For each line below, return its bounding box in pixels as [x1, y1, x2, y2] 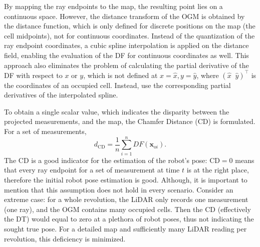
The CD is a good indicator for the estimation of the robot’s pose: [4, 154, 207, 165]
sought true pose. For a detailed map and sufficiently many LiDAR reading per [4, 223, 247, 233]
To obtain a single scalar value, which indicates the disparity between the [4, 106, 229, 116]
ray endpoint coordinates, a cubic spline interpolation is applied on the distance [4, 40, 249, 50]
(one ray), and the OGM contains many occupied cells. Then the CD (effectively [4, 203, 251, 214]
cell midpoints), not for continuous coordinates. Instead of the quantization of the [4, 30, 255, 40]
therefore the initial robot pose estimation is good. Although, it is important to [4, 174, 247, 184]
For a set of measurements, [4, 126, 87, 136]
